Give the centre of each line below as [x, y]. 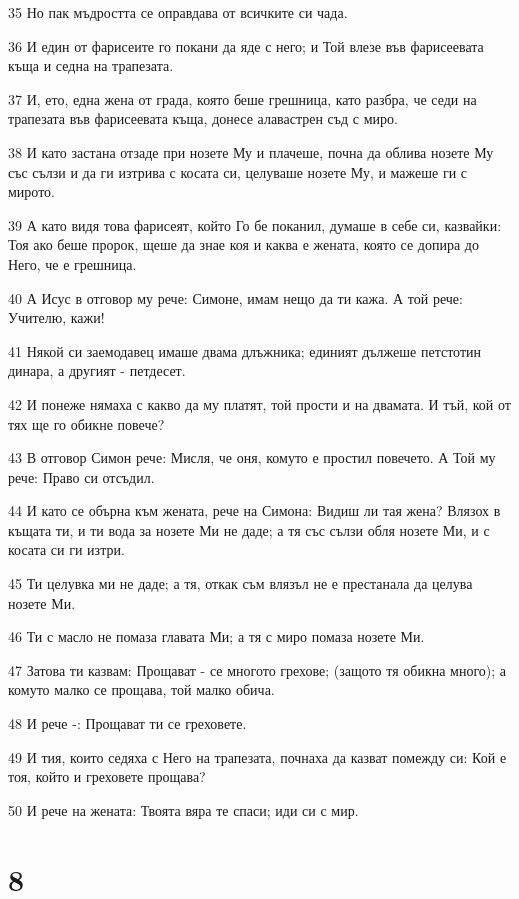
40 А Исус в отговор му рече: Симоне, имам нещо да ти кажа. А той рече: [235, 297]
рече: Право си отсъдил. [81, 476]
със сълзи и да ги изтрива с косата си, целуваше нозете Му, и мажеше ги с [238, 171]
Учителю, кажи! [56, 317]
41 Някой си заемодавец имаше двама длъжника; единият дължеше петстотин [244, 350]
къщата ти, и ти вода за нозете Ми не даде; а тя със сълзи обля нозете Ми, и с [249, 529]
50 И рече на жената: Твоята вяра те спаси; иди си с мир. [183, 809]
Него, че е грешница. [72, 263]
